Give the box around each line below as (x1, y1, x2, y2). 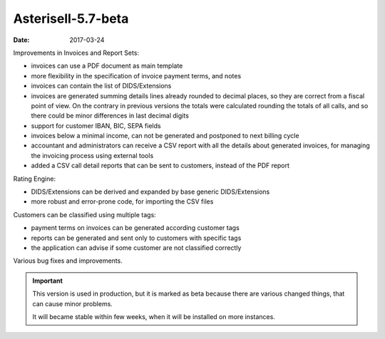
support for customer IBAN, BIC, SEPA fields (31, 121, 161, 130)
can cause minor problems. (32, 299, 113, 308)
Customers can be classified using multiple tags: (13, 210, 156, 219)
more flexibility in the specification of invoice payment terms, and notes (31, 71, 242, 80)
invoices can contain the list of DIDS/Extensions (31, 82, 172, 90)
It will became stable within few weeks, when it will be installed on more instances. (32, 312, 276, 320)
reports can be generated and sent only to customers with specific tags (31, 234, 242, 242)
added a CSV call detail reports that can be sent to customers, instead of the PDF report (31, 161, 290, 170)
